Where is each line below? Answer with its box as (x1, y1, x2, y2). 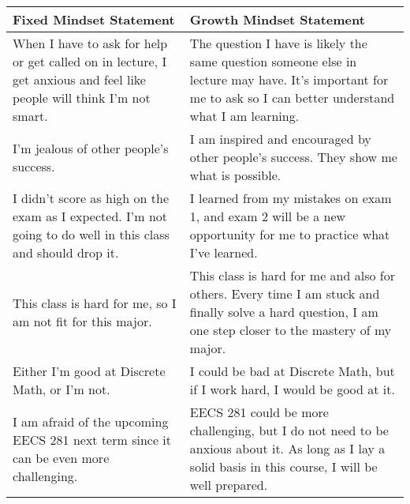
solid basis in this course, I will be (189, 457, 378, 476)
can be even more (13, 448, 110, 467)
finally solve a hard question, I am (189, 303, 378, 321)
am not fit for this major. (13, 311, 152, 330)
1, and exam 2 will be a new (189, 207, 346, 225)
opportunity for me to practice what (189, 225, 390, 243)
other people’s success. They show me (189, 148, 397, 166)
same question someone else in (189, 52, 357, 70)
